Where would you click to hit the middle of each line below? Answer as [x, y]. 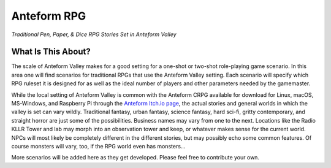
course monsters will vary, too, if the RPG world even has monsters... [98, 146]
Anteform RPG [49, 16]
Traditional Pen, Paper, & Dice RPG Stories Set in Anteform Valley [94, 34]
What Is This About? [51, 52]
